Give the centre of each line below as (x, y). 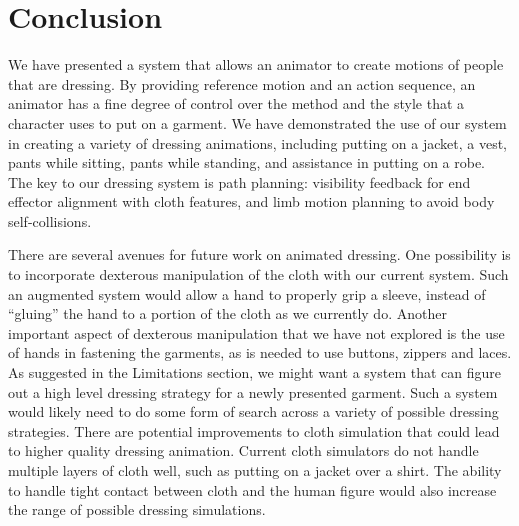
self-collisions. (50, 220)
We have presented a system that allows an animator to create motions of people (256, 64)
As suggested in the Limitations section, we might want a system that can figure (255, 372)
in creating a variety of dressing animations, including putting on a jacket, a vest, (257, 142)
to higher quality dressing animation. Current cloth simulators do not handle (243, 450)
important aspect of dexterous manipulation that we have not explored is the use (256, 332)
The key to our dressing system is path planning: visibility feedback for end (239, 181)
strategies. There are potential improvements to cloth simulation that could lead (254, 430)
